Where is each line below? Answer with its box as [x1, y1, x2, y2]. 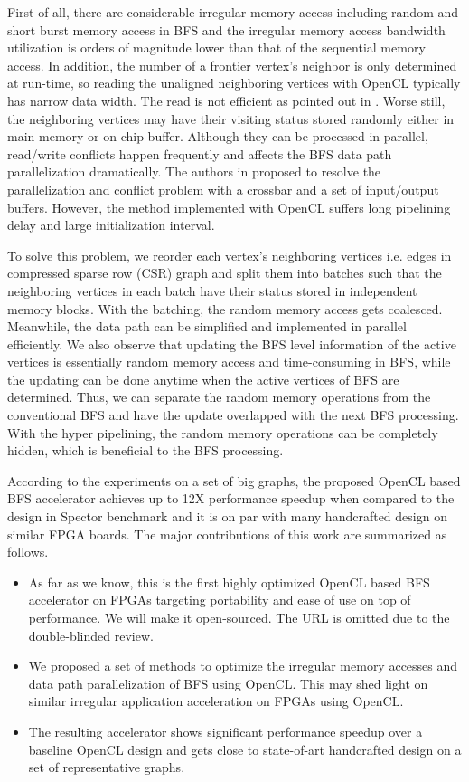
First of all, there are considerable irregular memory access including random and [7, 3, 459, 21]
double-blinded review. [28, 625, 154, 644]
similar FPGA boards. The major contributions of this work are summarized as [7, 524, 447, 543]
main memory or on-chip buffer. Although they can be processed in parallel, [7, 127, 428, 146]
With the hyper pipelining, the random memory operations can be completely [7, 423, 438, 442]
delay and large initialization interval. [7, 215, 215, 234]
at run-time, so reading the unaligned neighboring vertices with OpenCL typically [7, 73, 461, 92]
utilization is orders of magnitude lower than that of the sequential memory [7, 38, 426, 57]
